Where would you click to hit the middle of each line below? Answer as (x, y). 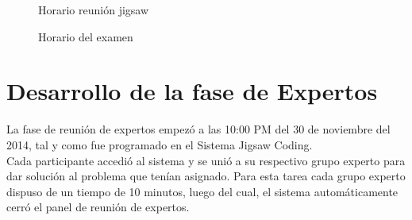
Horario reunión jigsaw (94, 10)
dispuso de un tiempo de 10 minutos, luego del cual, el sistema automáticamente (202, 191)
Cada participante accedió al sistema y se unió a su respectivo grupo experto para (206, 160)
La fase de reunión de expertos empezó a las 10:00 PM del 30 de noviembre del (198, 129)
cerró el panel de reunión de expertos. (98, 207)
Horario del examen (86, 36)
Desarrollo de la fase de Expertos (192, 91)
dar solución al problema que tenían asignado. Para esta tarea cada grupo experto (206, 176)
